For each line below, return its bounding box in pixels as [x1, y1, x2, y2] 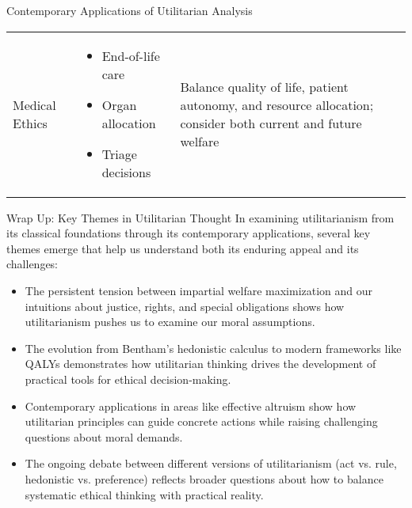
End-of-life [101, 46, 160, 65]
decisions [101, 162, 151, 181]
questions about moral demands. [25, 428, 183, 445]
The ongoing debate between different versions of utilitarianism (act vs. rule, [25, 455, 397, 472]
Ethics [13, 113, 48, 132]
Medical [13, 95, 56, 114]
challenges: [6, 256, 59, 272]
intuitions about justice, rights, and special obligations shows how [25, 298, 345, 314]
